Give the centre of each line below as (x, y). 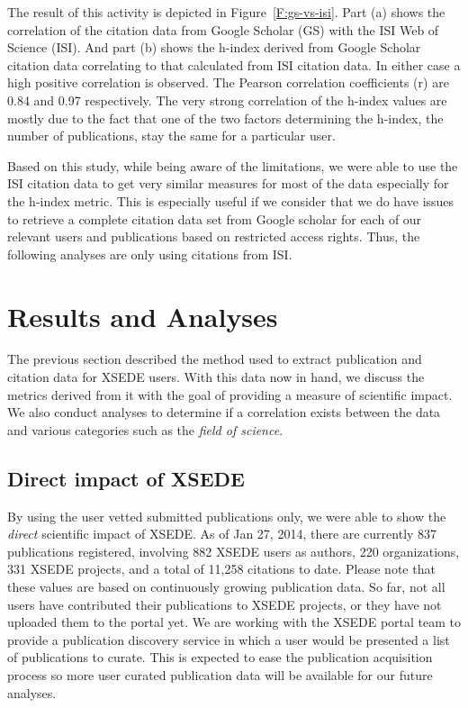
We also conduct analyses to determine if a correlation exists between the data (224, 412)
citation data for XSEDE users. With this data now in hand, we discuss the (216, 377)
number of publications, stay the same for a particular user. (171, 136)
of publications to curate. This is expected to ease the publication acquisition (220, 657)
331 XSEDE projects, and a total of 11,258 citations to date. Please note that (221, 569)
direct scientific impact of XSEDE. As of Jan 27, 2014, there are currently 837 (222, 534)
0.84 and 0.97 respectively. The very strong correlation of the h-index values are (227, 100)
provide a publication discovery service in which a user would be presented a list (229, 639)
